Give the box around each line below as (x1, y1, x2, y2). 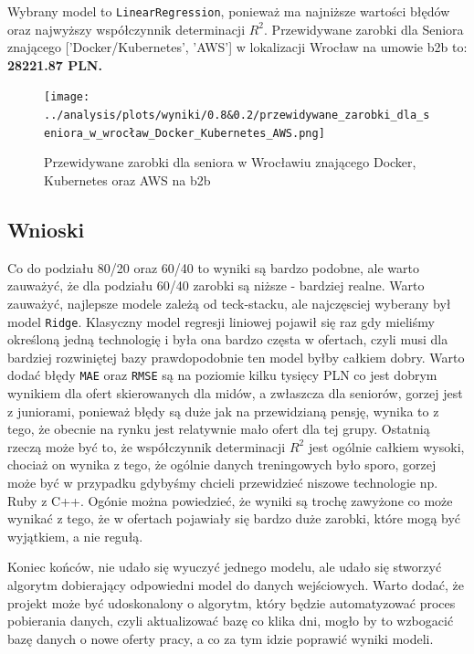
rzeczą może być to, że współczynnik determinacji (7, 437, 286, 456)
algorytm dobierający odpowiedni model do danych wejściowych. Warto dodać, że (7, 575, 464, 595)
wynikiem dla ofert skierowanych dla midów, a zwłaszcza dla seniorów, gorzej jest (7, 384, 463, 403)
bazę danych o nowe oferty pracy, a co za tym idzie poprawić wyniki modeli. (7, 628, 434, 648)
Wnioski (7, 215, 85, 243)
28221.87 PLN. (7, 55, 102, 74)
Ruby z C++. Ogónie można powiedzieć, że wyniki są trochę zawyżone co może (7, 490, 453, 510)
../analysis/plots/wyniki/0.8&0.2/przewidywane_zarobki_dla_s (44, 109, 430, 122)
